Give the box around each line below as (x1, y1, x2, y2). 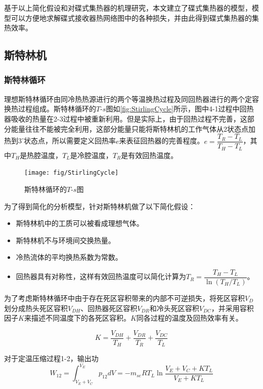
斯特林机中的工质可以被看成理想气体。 (16, 218, 144, 228)
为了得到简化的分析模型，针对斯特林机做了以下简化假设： (4, 201, 195, 211)
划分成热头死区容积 (4, 302, 68, 313)
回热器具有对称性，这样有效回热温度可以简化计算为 (16, 271, 186, 282)
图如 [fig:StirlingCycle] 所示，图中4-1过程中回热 (106, 103, 254, 114)
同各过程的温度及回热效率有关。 (136, 313, 243, 323)
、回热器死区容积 (80, 302, 138, 313)
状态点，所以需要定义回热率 (23, 135, 116, 146)
